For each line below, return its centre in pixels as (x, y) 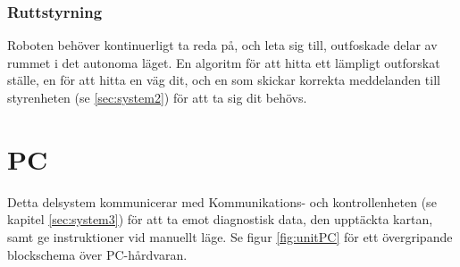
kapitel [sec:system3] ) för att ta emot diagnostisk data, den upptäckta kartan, (220, 219)
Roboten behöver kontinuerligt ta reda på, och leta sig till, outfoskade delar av (222, 45)
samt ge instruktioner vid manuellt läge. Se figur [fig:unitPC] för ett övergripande (230, 236)
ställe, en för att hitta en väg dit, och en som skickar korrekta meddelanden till (224, 80)
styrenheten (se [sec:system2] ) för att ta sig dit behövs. (157, 97)
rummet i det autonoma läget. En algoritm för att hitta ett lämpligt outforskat (224, 62)
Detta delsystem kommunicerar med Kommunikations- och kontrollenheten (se (222, 201)
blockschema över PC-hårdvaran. (97, 254)
